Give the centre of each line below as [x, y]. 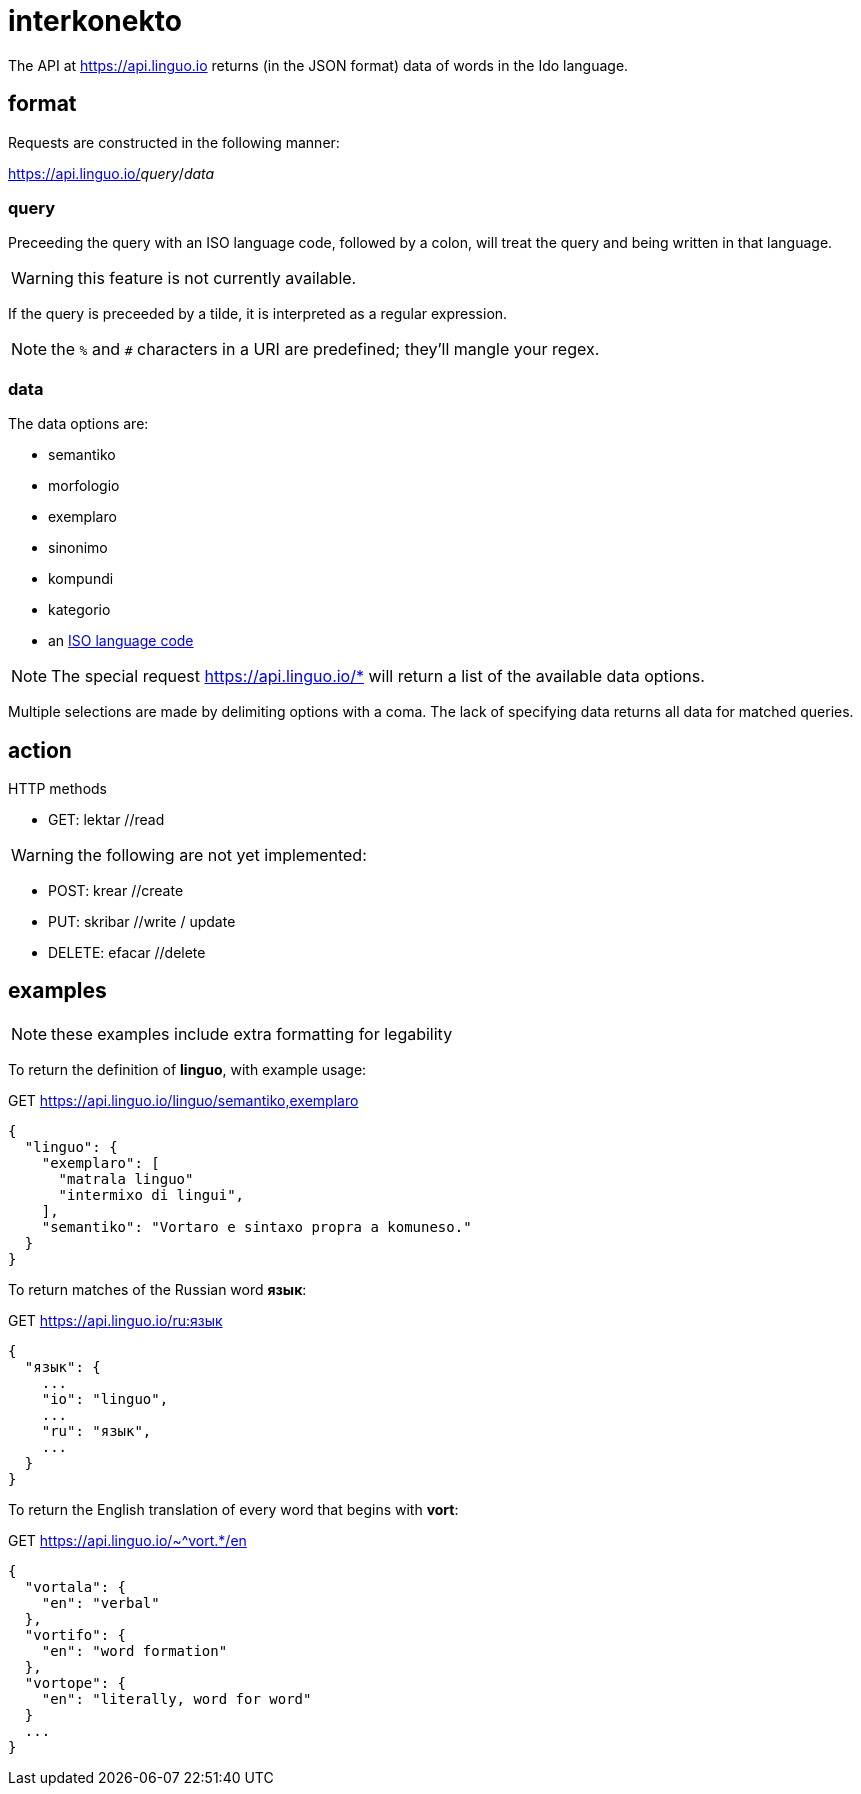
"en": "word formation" [134, 1650]
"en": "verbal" [100, 1602]
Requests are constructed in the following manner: [174, 142]
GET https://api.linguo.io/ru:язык [115, 1320]
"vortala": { [75, 1586]
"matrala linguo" [126, 1178]
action [40, 750]
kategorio [79, 610]
